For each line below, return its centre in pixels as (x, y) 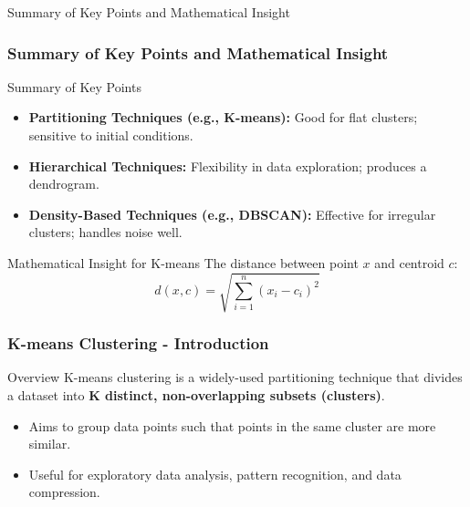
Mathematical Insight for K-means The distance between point (183, 262)
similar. (50, 444)
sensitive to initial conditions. (111, 135)
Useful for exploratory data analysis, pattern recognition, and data (215, 474)
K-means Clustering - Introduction (138, 343)
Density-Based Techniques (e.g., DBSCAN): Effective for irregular (232, 214)
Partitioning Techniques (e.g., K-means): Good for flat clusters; (223, 117)
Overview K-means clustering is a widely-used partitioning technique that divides (235, 377)
